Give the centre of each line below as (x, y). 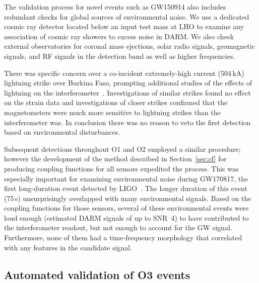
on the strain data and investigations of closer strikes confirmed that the (116, 102)
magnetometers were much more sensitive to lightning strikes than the (112, 112)
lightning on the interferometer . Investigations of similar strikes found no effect (127, 92)
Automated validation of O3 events (97, 274)
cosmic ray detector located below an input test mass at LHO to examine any (124, 26)
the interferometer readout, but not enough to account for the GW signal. (118, 227)
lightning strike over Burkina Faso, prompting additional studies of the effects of (128, 83)
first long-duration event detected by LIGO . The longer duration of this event (126, 188)
